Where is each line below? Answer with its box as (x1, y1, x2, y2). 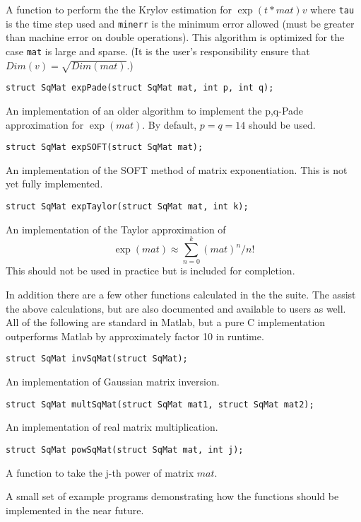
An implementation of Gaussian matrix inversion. (6, 374, 220, 389)
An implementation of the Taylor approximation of (6, 221, 226, 236)
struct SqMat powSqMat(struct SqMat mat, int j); (6, 444, 244, 455)
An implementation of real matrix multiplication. (6, 419, 218, 434)
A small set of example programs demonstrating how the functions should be (6, 489, 339, 504)
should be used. (248, 117, 316, 132)
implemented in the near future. (6, 502, 144, 517)
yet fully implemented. (6, 176, 103, 191)
